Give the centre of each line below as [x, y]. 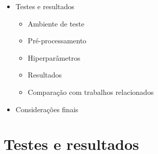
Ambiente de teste [56, 23]
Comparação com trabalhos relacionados [91, 92]
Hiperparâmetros [54, 57]
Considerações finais [47, 109]
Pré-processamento [57, 41]
